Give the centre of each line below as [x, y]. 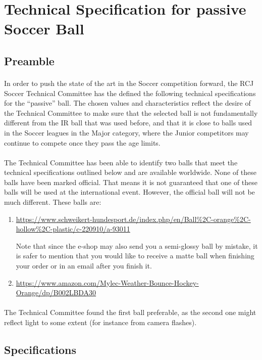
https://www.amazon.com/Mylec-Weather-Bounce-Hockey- [107, 282]
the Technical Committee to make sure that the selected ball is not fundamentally [131, 112]
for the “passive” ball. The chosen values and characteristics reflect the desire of [127, 103]
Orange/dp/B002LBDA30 [56, 292]
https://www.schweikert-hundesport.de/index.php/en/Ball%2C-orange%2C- [133, 219]
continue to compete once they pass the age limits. [82, 142]
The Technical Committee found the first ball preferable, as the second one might [130, 312]
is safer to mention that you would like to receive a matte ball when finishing [135, 256]
